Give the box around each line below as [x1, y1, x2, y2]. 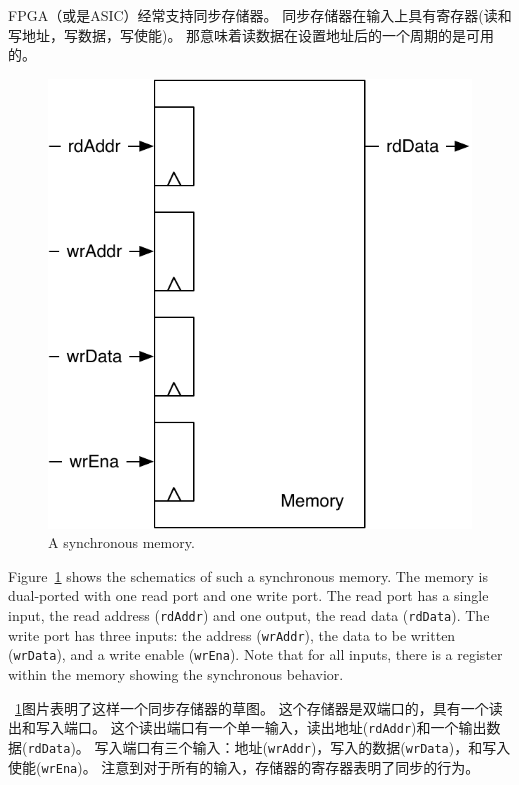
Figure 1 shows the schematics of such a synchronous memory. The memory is [8, 565, 489, 586]
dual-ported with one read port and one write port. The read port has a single [8, 585, 489, 606]
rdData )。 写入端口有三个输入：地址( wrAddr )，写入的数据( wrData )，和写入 [27, 736, 511, 757]
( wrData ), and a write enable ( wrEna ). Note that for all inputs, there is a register [8, 644, 503, 665]
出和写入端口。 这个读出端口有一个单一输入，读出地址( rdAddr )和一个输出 [8, 717, 487, 738]
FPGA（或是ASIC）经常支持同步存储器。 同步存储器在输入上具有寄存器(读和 [8, 5, 512, 25]
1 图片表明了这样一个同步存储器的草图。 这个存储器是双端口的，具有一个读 [15, 697, 503, 718]
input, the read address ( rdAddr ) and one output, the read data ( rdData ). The [8, 605, 490, 626]
